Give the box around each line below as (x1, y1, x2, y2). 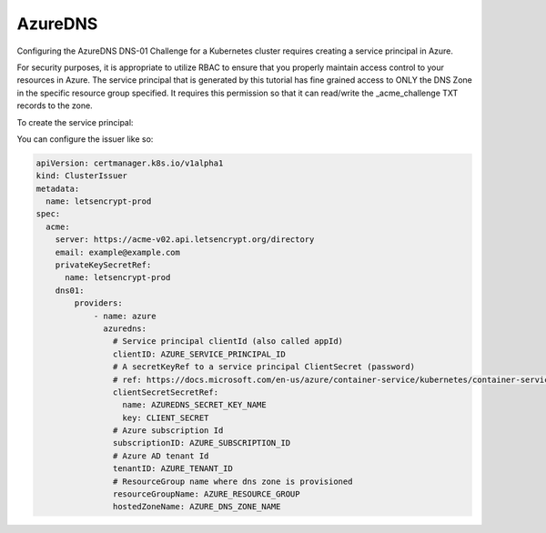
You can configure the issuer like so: (16, 133, 154, 145)
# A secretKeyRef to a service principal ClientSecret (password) (112, 362, 416, 372)
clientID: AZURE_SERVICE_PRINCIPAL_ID (112, 348, 286, 359)
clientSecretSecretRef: (112, 387, 218, 397)
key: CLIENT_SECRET (122, 412, 209, 423)
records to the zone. (16, 100, 93, 111)
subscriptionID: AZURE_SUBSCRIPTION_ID (112, 437, 291, 448)
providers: (74, 298, 123, 308)
